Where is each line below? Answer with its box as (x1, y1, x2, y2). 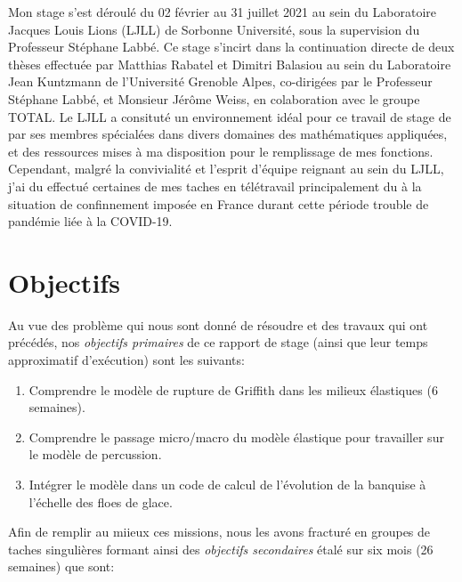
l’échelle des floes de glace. (28, 492, 173, 511)
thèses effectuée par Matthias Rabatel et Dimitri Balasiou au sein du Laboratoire (8, 54, 451, 73)
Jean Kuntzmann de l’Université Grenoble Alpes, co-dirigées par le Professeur (8, 72, 433, 91)
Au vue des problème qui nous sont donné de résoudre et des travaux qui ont (8, 315, 428, 334)
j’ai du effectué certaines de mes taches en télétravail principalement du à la (8, 176, 422, 195)
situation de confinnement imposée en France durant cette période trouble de (8, 194, 429, 213)
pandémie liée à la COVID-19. (8, 212, 173, 230)
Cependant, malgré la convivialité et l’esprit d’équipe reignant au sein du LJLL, (8, 159, 444, 178)
